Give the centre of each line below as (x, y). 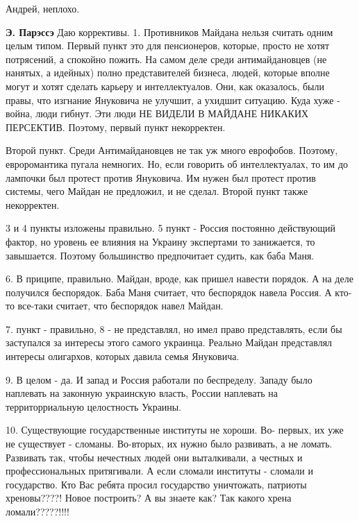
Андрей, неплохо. (43, 8)
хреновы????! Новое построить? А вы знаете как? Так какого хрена (149, 498)
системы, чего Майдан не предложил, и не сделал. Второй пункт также (157, 191)
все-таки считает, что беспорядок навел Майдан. (120, 306)
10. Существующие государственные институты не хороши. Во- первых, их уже (175, 430)
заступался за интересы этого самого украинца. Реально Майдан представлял (169, 342)
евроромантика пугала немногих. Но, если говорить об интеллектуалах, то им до (177, 163)
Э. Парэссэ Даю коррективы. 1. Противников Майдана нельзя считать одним (169, 32)
